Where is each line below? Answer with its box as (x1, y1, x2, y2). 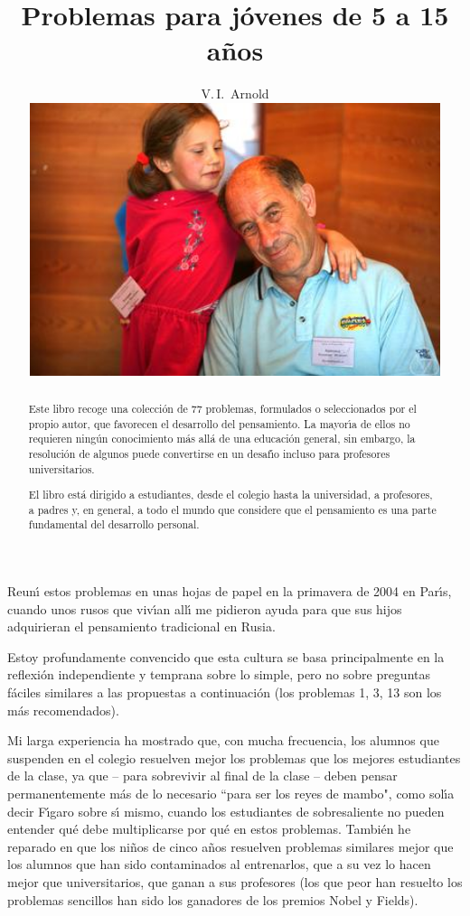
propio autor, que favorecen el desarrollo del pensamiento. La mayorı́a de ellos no (28, 416, 410, 431)
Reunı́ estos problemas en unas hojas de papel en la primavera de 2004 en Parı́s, (7, 582, 452, 601)
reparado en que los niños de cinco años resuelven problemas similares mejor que (7, 837, 454, 855)
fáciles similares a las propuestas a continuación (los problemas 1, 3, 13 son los (7, 683, 442, 701)
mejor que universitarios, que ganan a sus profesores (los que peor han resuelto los (7, 872, 463, 891)
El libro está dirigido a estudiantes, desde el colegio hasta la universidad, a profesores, (28, 487, 433, 502)
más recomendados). (7, 700, 119, 719)
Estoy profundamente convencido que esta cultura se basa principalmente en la (7, 647, 445, 666)
